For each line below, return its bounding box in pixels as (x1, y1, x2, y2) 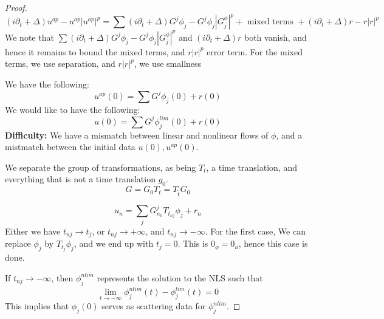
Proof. (5, 1, 27, 13)
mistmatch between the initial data (5, 140, 135, 153)
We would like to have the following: (5, 103, 140, 115)
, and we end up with (74, 237, 154, 250)
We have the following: (5, 77, 89, 90)
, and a (276, 128, 303, 141)
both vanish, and (244, 30, 307, 43)
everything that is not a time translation (5, 173, 156, 185)
